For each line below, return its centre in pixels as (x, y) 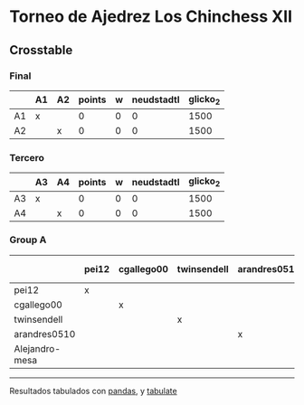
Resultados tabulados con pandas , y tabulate (94, 391)
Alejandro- (38, 348)
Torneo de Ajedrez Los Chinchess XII (151, 17)
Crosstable (41, 50)
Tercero (27, 157)
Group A (28, 240)
